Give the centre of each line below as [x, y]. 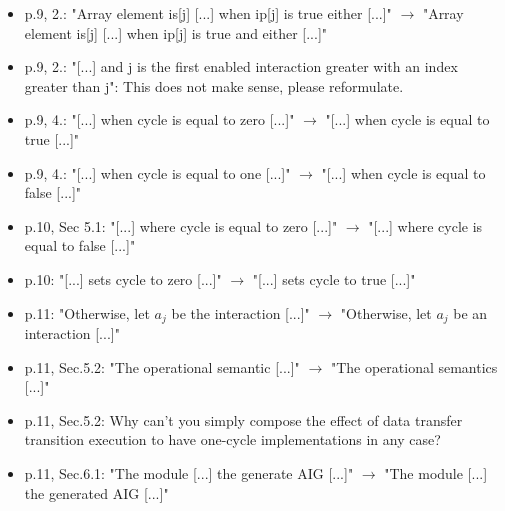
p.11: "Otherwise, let [87, 312]
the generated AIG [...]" [96, 492]
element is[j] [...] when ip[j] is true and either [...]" [176, 32]
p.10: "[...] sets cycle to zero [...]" [123, 278]
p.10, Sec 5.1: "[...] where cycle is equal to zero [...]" [181, 225]
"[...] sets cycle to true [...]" [334, 278]
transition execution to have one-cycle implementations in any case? [232, 439]
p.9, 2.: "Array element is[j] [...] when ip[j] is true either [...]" [208, 13]
